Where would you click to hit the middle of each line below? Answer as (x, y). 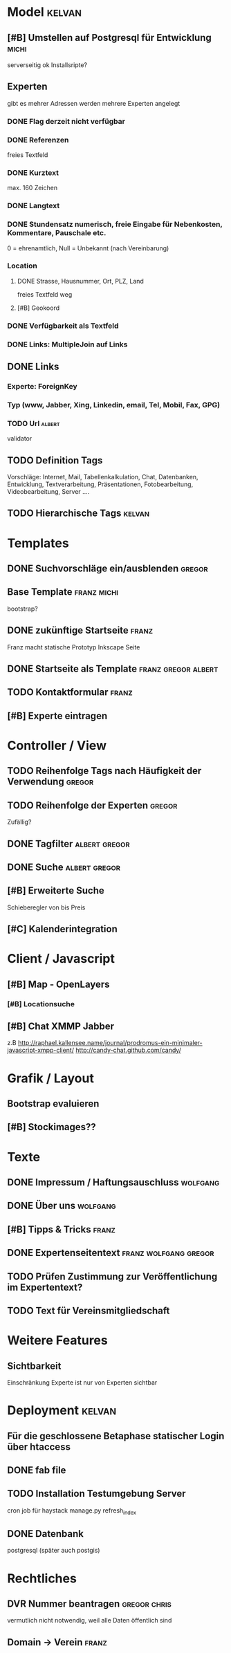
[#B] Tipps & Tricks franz (62, 1229)
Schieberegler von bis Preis (46, 907)
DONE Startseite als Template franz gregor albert (113, 669)
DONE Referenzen (38, 140)
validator (20, 438)
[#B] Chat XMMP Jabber (61, 1027)
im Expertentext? (45, 1287)
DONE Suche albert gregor (64, 867)
